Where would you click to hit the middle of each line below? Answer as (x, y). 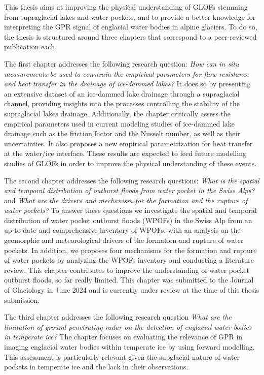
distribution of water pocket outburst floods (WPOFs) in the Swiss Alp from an (128, 220)
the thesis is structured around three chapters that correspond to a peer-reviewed (130, 36)
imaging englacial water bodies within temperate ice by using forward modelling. (129, 347)
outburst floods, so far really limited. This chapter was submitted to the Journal (129, 280)
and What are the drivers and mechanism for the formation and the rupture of (126, 200)
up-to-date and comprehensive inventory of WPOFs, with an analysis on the (122, 230)
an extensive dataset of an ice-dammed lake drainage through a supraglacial (122, 93)
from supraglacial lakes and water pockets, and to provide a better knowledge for (130, 17)
